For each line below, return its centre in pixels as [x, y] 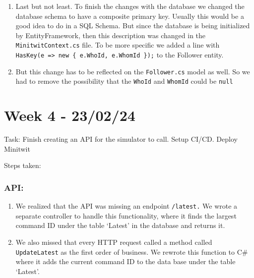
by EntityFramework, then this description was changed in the [111, 35]
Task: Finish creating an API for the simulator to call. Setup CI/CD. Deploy [121, 139]
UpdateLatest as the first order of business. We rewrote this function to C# [132, 251]
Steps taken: [23, 165]
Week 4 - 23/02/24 [70, 115]
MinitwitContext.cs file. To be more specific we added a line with [118, 45]
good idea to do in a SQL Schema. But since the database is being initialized [133, 26]
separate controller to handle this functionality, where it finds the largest [126, 215]
